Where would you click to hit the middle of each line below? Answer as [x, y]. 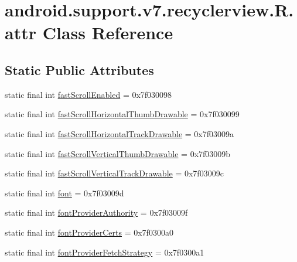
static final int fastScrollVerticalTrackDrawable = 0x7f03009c [114, 173]
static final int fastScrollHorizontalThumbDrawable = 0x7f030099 [122, 114]
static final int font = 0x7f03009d [64, 193]
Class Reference [108, 33]
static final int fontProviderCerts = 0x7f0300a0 [89, 232]
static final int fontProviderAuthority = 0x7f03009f [96, 212]
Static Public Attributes [79, 69]
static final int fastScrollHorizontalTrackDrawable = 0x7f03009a [120, 133]
